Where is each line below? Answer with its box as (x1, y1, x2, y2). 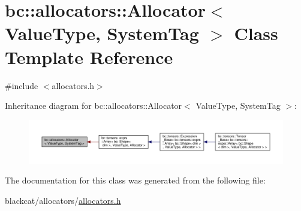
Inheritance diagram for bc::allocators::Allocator (5, 99, 182, 112)
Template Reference (5, 44, 173, 69)
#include (5, 79, 38, 91)
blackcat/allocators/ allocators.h (5, 194, 121, 206)
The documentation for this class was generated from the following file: (5, 174, 266, 186)
